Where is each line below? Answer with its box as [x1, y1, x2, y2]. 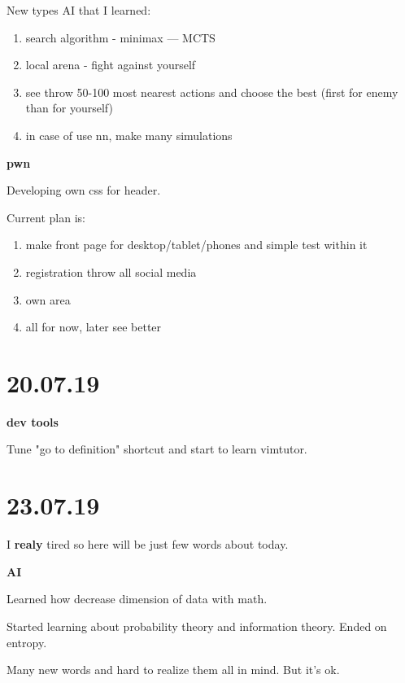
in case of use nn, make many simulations [25, 126, 233, 143]
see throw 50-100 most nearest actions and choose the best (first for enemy [25, 83, 398, 100]
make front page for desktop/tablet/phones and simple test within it [25, 236, 368, 253]
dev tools [7, 413, 59, 430]
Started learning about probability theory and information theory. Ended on [7, 617, 387, 634]
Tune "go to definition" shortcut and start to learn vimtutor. [7, 440, 307, 458]
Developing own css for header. [7, 182, 161, 199]
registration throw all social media [25, 263, 197, 280]
